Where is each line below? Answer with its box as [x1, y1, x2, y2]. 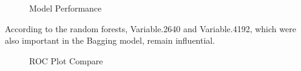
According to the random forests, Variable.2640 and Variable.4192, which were [5, 22, 296, 35]
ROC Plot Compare [29, 54, 103, 67]
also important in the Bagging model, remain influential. [5, 34, 215, 47]
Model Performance [29, 2, 102, 14]
